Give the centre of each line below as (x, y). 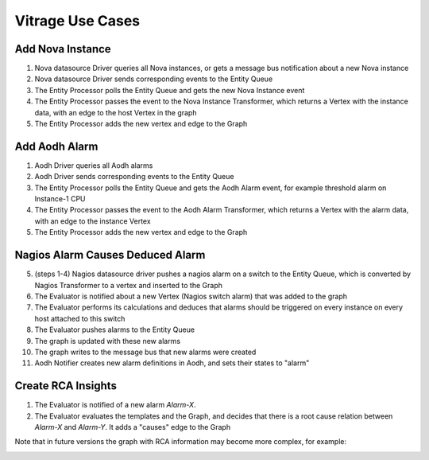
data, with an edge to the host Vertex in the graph (116, 112)
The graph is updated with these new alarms (108, 341)
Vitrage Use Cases (77, 21)
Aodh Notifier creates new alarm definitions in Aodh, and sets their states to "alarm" (172, 363)
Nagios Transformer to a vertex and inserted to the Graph (128, 285)
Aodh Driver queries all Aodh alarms (94, 165)
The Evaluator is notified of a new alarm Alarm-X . (115, 405)
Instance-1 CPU (60, 199)
